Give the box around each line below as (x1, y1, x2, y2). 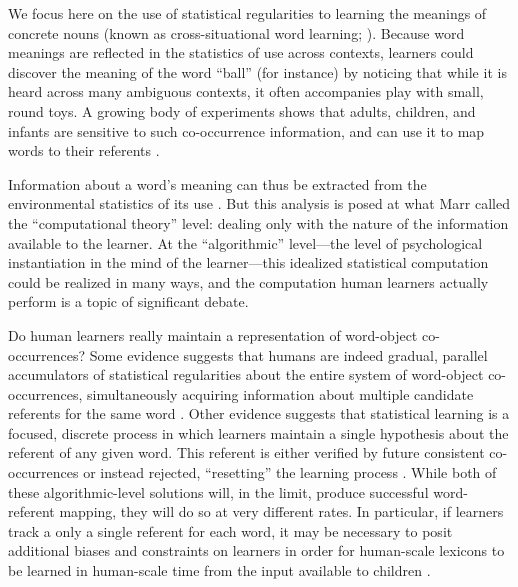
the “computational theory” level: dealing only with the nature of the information (8, 212, 509, 233)
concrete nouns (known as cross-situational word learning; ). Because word (8, 22, 465, 43)
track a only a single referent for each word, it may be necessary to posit (8, 520, 453, 541)
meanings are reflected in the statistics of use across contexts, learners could (8, 42, 474, 63)
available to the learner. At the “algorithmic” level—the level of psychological (8, 232, 483, 253)
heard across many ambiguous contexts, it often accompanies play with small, (8, 81, 484, 102)
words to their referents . (8, 140, 160, 161)
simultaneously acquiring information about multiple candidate (87, 383, 474, 404)
